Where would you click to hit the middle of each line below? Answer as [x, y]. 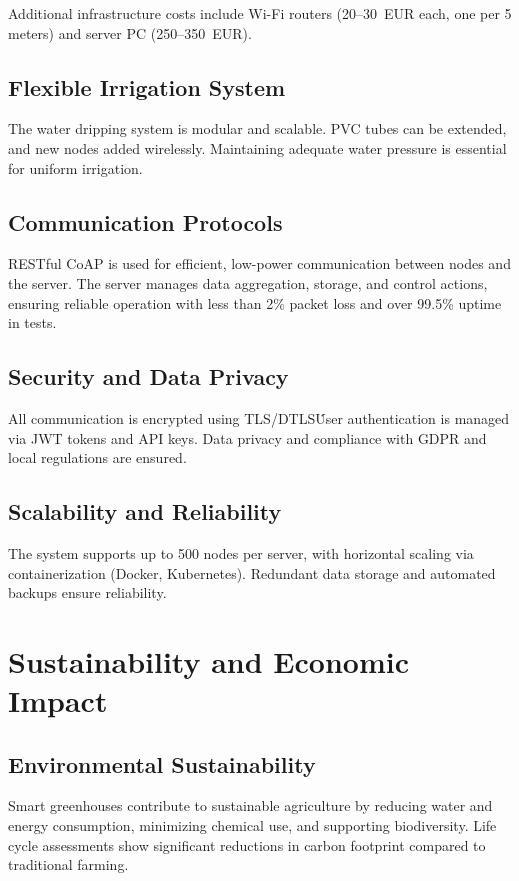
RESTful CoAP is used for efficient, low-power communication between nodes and [259, 263]
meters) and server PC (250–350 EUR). [130, 32]
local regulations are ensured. [97, 457]
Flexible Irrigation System [147, 86]
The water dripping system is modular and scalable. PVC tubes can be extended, [257, 128]
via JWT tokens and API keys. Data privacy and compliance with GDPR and [247, 437]
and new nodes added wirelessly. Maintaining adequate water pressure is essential [257, 147]
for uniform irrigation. [75, 167]
